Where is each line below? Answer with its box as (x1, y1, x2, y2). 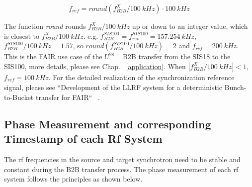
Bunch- (224, 82, 247, 93)
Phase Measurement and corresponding (4, 116, 211, 131)
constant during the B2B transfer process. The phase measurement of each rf (4, 164, 239, 174)
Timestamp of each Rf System (4, 131, 163, 146)
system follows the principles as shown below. (4, 174, 143, 184)
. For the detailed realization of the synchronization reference (48, 72, 235, 82)
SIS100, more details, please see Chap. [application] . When (4, 61, 186, 71)
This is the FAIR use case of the (4, 51, 102, 62)
